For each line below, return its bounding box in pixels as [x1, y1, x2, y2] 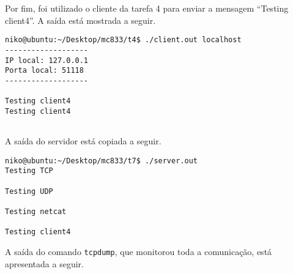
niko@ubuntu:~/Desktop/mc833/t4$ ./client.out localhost [5, 35, 242, 45]
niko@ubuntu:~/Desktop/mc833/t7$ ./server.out [5, 156, 198, 165]
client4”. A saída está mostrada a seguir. [5, 13, 156, 26]
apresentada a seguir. [5, 257, 84, 270]
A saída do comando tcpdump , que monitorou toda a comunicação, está [5, 245, 272, 257]
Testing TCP [5, 166, 53, 176]
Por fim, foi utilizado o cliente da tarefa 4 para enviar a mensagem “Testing [5, 2, 289, 14]
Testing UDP [5, 187, 53, 196]
